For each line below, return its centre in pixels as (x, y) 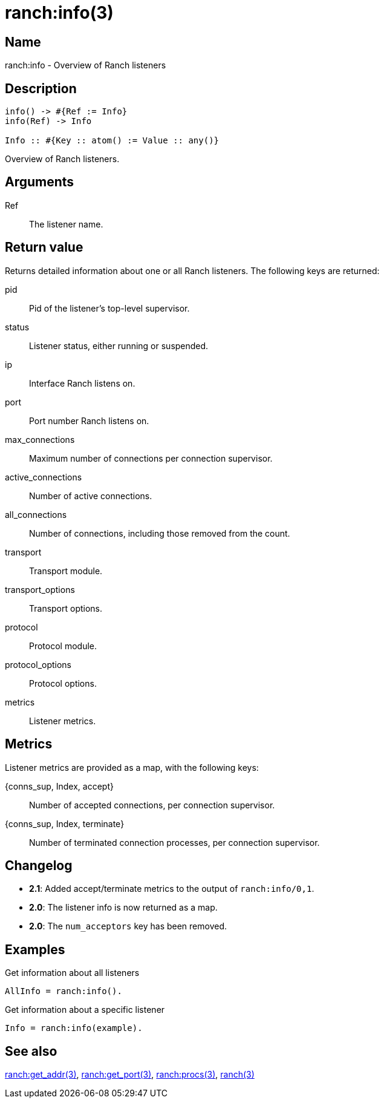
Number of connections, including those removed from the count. (160, 533)
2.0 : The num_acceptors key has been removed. (128, 926)
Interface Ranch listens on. (82, 383)
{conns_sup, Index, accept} (59, 786)
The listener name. (66, 224)
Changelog (39, 865)
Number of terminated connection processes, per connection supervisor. (174, 842)
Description (41, 88)
